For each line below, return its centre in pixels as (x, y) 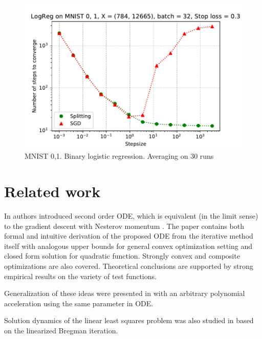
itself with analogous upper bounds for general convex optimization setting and (128, 246)
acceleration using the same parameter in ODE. (79, 303)
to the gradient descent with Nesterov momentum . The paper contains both (124, 226)
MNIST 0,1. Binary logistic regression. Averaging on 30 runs (119, 156)
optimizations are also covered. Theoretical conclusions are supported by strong (129, 266)
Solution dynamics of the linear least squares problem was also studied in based (129, 320)
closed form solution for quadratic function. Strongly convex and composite (122, 256)
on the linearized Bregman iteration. (61, 330)
